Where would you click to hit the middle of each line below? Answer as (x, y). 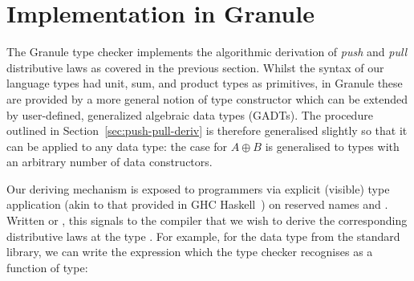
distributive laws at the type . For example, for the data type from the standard (203, 236)
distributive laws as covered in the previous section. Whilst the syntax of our (195, 67)
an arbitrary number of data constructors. (110, 162)
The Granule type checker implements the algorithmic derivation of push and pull (207, 52)
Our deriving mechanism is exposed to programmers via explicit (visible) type (198, 188)
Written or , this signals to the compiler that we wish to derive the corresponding (207, 220)
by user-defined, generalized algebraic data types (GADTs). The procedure (190, 114)
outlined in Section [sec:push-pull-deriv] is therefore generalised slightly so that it (207, 130)
